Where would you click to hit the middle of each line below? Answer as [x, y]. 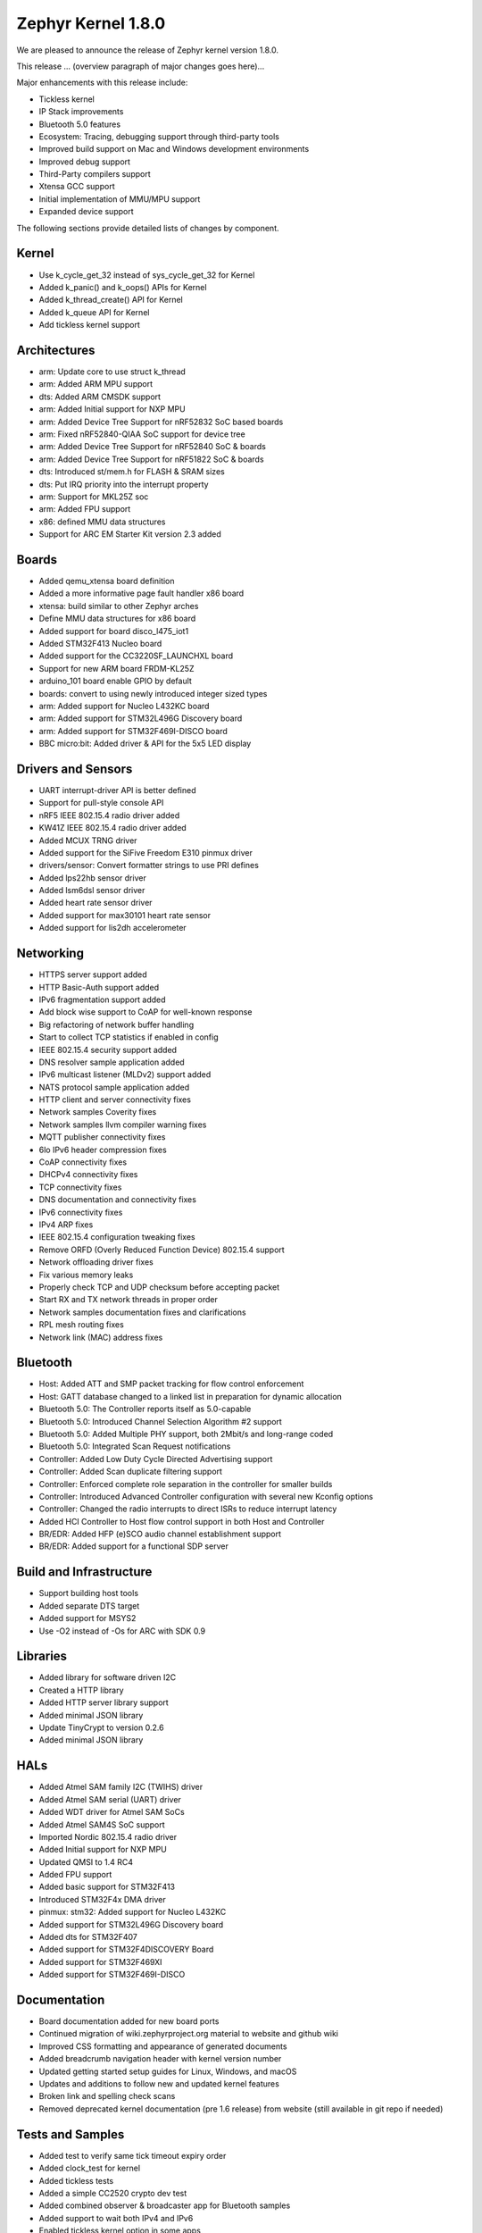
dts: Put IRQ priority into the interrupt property [124, 484]
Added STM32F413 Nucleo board [100, 643]
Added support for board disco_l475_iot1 [114, 631]
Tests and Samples [71, 2134]
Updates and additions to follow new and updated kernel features [159, 2084]
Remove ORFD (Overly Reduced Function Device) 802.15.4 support [162, 1250]
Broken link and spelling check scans [107, 2096]
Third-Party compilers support [95, 174]
